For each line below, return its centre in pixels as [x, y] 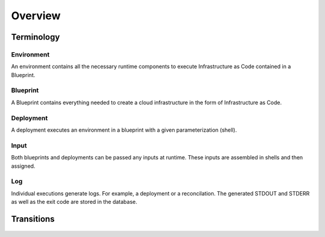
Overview [36, 16]
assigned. [23, 166]
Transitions [33, 219]
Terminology [36, 37]
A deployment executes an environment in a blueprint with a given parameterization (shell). [124, 130]
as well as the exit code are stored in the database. [74, 202]
